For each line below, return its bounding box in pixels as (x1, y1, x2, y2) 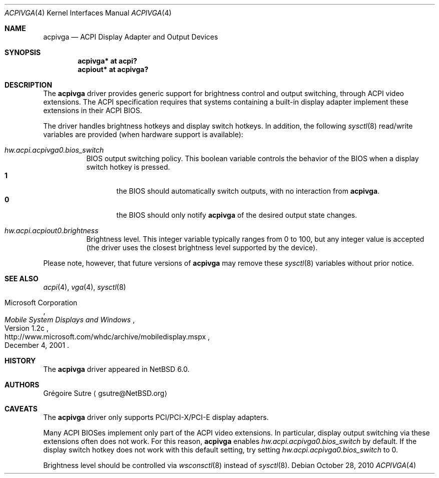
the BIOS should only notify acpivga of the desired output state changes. (116, 211, 357, 219)
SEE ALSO (5, 274, 39, 283)
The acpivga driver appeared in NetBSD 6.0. (43, 365, 190, 373)
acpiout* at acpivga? (78, 65, 149, 74)
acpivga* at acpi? (78, 57, 137, 65)
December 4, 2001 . (5, 341, 70, 349)
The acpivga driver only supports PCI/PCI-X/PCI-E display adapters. (43, 413, 269, 421)
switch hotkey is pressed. (86, 163, 170, 171)
